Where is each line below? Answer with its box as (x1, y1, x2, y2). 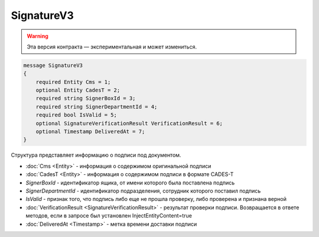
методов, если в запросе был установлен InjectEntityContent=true (25, 212, 192, 219)
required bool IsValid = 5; (35, 112, 118, 118)
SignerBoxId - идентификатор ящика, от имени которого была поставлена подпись (25, 179, 235, 186)
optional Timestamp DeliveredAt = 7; (35, 128, 145, 135)
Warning (27, 33, 48, 40)
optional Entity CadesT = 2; (35, 87, 121, 94)
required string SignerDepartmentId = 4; (35, 103, 158, 110)
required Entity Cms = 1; (35, 79, 111, 85)
